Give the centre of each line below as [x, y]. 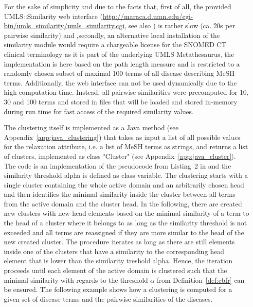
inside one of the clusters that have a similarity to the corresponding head [114, 251]
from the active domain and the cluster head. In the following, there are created [123, 203]
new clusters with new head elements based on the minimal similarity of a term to [126, 213]
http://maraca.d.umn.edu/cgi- [148, 16]
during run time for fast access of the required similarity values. [99, 111]
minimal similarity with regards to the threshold [76, 280]
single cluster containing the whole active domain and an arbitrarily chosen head [124, 184]
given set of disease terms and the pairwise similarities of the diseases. [108, 298]
